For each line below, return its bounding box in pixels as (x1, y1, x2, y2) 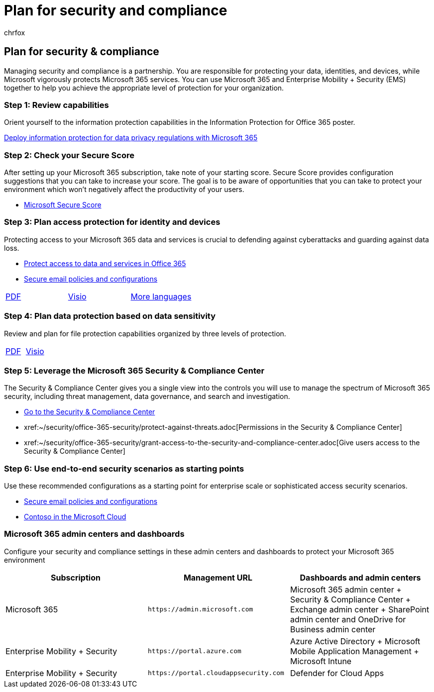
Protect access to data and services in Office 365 (24, 259, 186, 268)
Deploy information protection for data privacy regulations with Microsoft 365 (4, 133, 258, 142)
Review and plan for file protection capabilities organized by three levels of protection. (4, 329, 286, 338)
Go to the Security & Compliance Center (24, 407, 155, 416)
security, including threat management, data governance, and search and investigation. (4, 392, 290, 401)
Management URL (183, 572, 253, 583)
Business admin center (290, 624, 376, 634)
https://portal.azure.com (147, 647, 241, 655)
